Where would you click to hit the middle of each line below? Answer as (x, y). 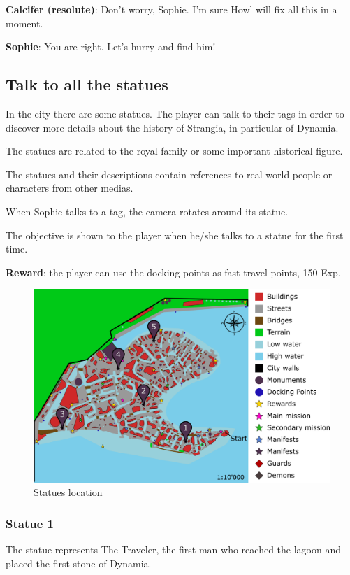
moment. (24, 23)
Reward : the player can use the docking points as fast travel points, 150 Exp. (173, 272)
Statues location (68, 492)
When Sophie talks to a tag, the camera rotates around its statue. (147, 211)
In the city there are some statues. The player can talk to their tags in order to (175, 113)
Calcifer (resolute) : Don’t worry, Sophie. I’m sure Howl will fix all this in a (172, 9)
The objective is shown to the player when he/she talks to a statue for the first (175, 235)
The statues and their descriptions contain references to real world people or (169, 174)
